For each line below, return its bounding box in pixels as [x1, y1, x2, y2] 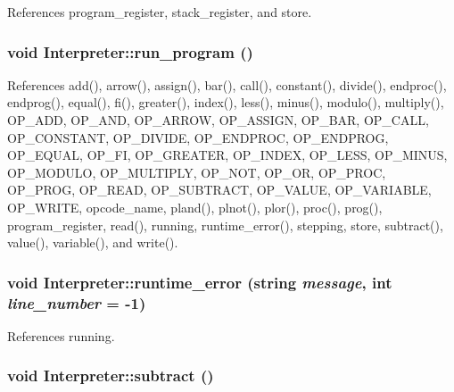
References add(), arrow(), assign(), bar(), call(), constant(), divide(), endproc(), [7, 75, 447, 94]
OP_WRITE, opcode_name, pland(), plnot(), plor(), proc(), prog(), [7, 197, 383, 216]
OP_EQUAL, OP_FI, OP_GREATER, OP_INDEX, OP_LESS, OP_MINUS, [7, 146, 448, 164]
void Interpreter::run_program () [7, 40, 253, 63]
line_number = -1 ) [7, 291, 146, 313]
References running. [7, 326, 115, 345]
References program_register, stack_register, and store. [7, 3, 312, 21]
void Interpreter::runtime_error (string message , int [7, 271, 392, 293]
